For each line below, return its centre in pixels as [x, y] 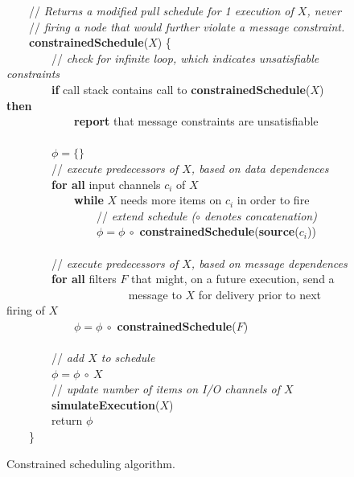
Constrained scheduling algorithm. [91, 463]
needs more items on [171, 200]
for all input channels [106, 184]
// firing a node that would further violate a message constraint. [187, 26]
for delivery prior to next [260, 294]
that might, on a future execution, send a [233, 279]
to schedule [128, 358]
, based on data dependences [260, 168]
